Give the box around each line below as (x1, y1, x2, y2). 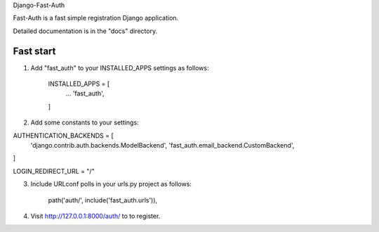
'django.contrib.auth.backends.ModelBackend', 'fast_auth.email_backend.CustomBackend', (30, 141, 295, 150)
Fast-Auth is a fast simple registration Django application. (13, 14, 179, 22)
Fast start (13, 45, 56, 57)
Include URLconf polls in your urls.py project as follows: (30, 180, 192, 188)
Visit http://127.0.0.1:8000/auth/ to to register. (30, 212, 161, 220)
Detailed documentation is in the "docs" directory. (13, 27, 158, 35)
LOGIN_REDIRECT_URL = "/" (13, 167, 95, 175)
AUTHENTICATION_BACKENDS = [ (13, 131, 114, 140)
